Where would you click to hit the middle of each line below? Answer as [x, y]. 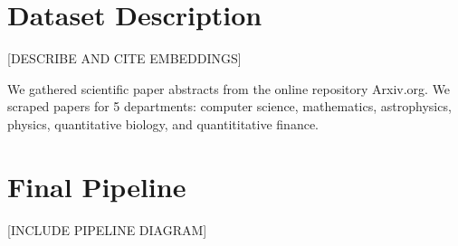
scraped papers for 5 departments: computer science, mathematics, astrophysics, [229, 106]
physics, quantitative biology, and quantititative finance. [163, 123]
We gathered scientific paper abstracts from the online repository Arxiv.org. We [229, 88]
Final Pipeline [97, 186]
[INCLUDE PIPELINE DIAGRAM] [107, 229]
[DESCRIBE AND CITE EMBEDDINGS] [124, 58]
